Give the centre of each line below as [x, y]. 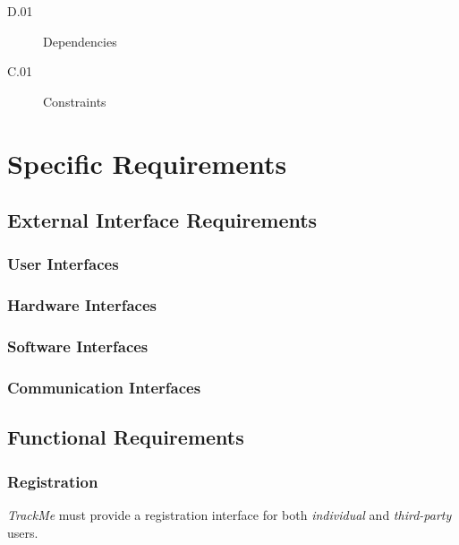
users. [23, 532]
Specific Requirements [147, 163]
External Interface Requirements [162, 220]
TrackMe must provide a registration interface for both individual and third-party [229, 514]
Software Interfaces [78, 346]
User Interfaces [63, 264]
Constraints [75, 101]
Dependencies [80, 41]
